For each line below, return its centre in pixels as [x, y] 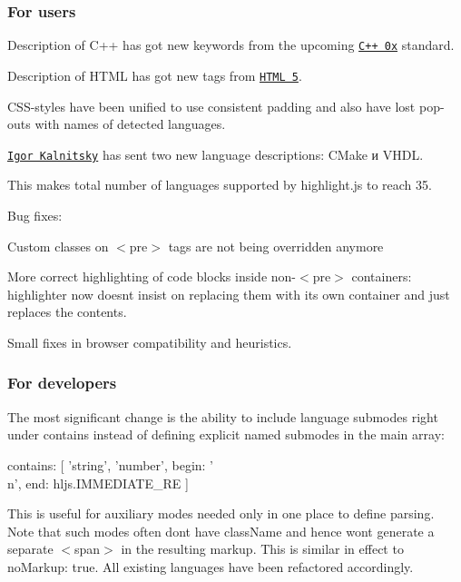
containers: [382, 276]
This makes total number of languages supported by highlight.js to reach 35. [220, 185]
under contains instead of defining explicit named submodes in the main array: [226, 434]
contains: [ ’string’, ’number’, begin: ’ [110, 464]
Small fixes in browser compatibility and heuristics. [150, 342]
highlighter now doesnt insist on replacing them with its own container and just [229, 294]
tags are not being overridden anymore [276, 246]
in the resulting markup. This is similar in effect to [262, 549]
